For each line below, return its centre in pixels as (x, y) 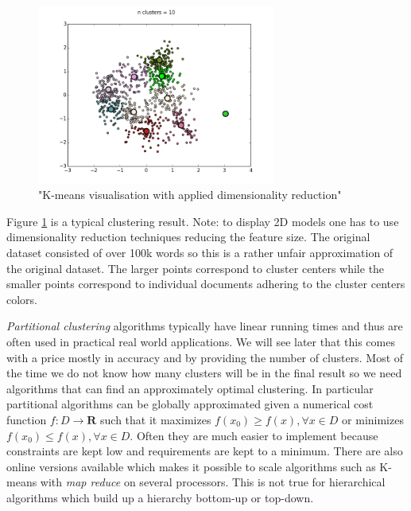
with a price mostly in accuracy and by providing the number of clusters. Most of (205, 357)
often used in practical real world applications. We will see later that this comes (201, 341)
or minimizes (373, 419)
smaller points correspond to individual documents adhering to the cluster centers (206, 284)
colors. (22, 299)
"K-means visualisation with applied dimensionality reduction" (190, 195)
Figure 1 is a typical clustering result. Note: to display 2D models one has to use (203, 221)
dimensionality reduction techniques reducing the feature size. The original (188, 237)
